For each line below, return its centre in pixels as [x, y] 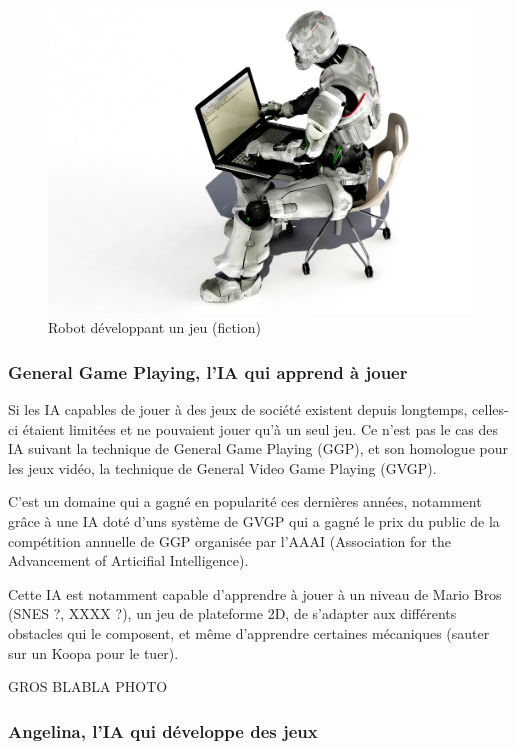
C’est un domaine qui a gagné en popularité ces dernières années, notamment [245, 501]
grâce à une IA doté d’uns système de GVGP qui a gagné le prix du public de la [254, 521]
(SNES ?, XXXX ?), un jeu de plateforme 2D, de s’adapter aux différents [232, 613]
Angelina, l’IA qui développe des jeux [163, 730]
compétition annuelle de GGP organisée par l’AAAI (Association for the [229, 540]
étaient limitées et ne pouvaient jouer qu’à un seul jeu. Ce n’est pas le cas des [260, 428]
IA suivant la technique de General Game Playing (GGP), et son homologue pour [258, 448]
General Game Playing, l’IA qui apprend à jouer [208, 371]
